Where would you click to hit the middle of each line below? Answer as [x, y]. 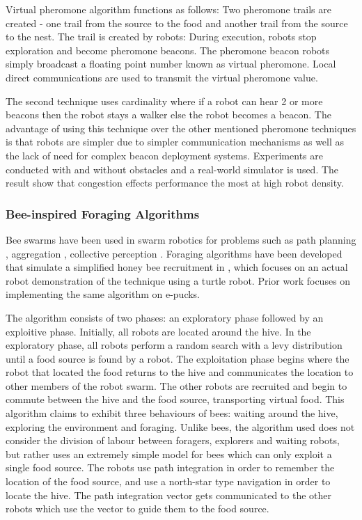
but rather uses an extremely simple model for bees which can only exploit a [169, 454]
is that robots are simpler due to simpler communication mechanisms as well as [175, 142]
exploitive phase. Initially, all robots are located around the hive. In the [158, 331]
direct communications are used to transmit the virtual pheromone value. [162, 77]
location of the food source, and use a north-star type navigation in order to [168, 481]
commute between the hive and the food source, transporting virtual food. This [175, 399]
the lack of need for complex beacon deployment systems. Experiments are [164, 155]
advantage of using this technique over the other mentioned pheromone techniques [181, 128]
